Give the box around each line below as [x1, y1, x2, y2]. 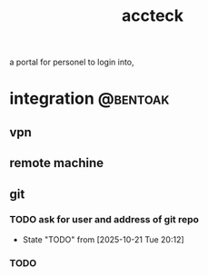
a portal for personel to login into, [9, 56, 134, 68]
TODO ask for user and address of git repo [9, 213, 200, 226]
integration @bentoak [9, 88, 170, 109]
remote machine [9, 155, 104, 171]
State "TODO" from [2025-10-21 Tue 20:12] [22, 233, 184, 245]
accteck [121, 5, 184, 26]
